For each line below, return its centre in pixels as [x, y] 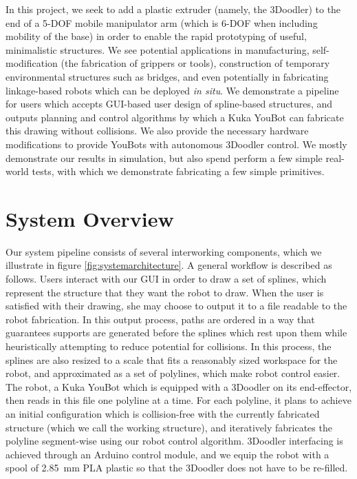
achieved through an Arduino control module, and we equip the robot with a [167, 454]
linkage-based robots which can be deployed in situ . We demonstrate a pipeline [172, 90]
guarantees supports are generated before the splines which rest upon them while [176, 333]
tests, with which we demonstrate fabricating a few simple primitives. [178, 171]
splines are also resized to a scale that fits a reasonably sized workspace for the [172, 359]
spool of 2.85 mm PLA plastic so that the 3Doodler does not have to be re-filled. [177, 468]
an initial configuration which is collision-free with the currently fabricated [163, 413]
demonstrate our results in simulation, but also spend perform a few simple [164, 157]
